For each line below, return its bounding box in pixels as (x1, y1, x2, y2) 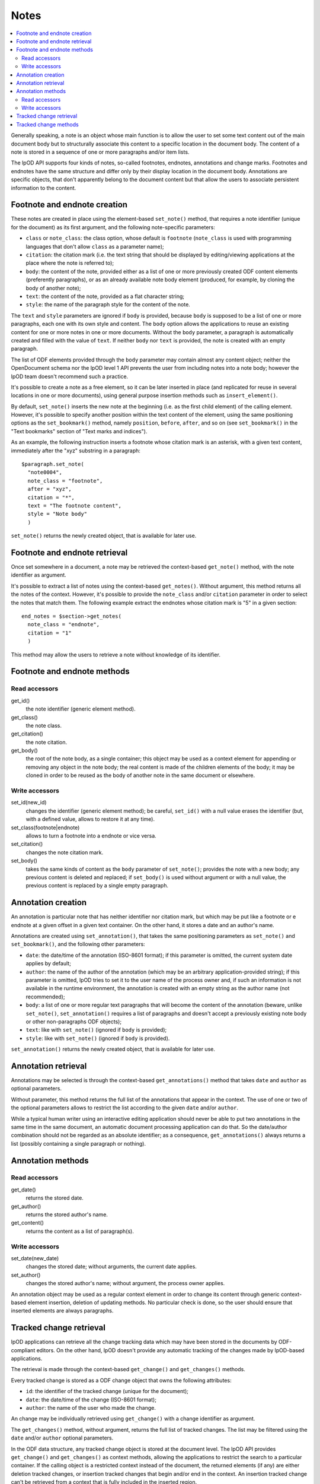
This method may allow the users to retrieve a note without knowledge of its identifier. (11, 651, 220, 658)
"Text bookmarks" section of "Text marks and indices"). (11, 427, 148, 435)
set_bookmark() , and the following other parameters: (11, 941, 145, 948)
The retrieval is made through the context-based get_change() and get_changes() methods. (11, 1366, 245, 1373)
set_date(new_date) (11, 1254, 59, 1261)
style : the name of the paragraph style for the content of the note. (25, 301, 191, 308)
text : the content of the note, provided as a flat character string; (25, 293, 185, 300)
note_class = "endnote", (27, 621, 100, 628)
